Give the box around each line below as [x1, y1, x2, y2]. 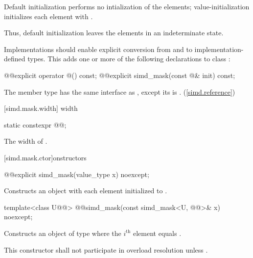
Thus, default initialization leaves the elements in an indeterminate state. [4, 27, 224, 38]
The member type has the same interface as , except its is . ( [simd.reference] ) [4, 86, 235, 97]
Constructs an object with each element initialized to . [4, 185, 167, 196]
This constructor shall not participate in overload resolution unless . [4, 244, 208, 255]
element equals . [133, 228, 182, 238]
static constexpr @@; [4, 119, 67, 129]
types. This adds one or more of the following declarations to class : [27, 53, 230, 64]
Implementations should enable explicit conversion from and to [4, 44, 192, 54]
